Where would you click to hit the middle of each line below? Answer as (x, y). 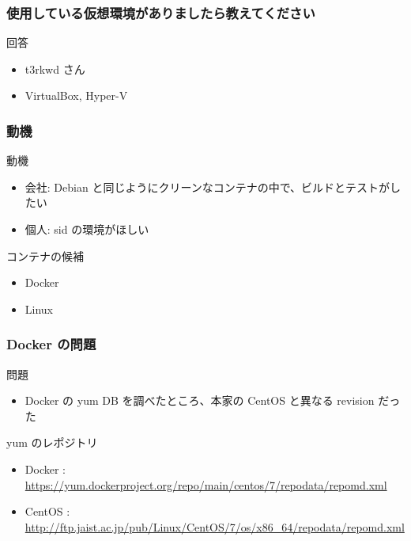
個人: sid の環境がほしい (87, 229)
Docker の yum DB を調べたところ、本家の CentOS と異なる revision (200, 400)
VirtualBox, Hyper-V (76, 95)
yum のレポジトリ (52, 442)
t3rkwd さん (55, 69)
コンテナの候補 (45, 255)
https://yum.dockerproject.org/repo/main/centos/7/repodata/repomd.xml (206, 484)
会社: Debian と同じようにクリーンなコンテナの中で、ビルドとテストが (207, 187)
